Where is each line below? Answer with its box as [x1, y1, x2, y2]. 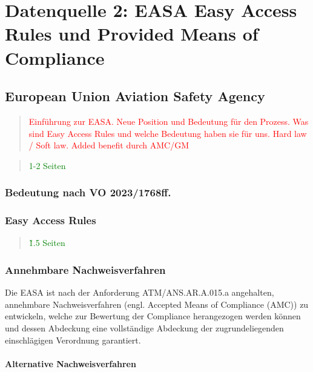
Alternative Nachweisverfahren [5, 357, 136, 370]
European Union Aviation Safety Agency [5, 87, 265, 105]
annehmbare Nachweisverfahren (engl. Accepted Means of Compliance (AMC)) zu [5, 297, 309, 310]
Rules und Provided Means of [5, 21, 259, 46]
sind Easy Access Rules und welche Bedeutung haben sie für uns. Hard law [28, 127, 307, 139]
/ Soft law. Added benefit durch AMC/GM [28, 139, 189, 151]
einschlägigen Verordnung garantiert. [5, 333, 141, 346]
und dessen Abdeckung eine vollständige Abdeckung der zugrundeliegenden [5, 321, 284, 334]
